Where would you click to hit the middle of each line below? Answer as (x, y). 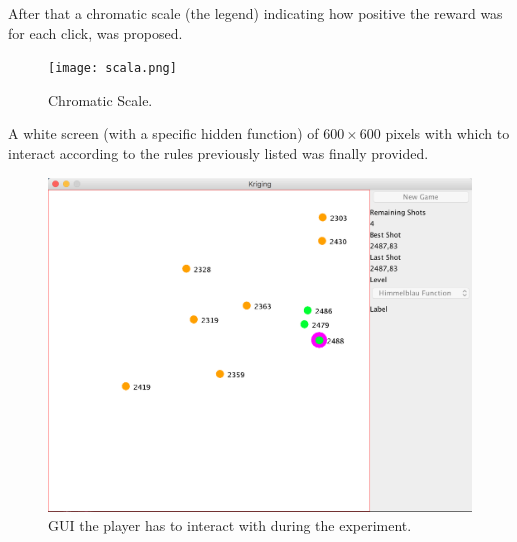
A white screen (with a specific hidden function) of (163, 133)
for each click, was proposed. (95, 32)
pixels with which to (447, 133)
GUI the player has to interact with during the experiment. (230, 525)
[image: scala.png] (112, 68)
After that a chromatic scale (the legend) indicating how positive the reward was (255, 13)
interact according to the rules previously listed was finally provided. (218, 153)
